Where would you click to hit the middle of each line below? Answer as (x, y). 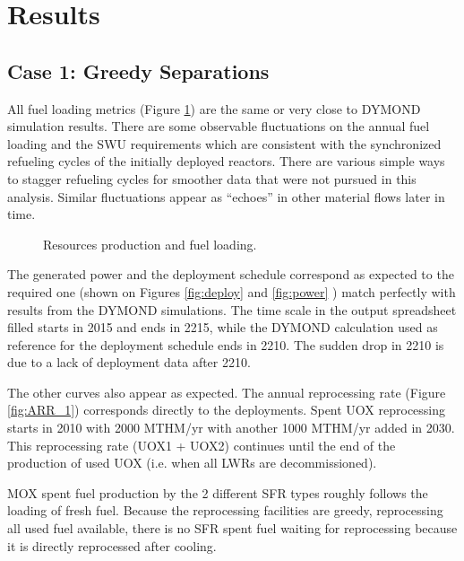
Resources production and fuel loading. (150, 244)
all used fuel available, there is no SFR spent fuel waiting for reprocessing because (232, 528)
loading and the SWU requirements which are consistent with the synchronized (224, 143)
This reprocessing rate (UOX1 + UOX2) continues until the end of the (202, 445)
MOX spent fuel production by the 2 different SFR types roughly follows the (218, 492)
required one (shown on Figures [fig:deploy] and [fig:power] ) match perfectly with (232, 291)
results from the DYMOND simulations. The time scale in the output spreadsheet (232, 309)
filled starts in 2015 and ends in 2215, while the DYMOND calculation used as (223, 327)
